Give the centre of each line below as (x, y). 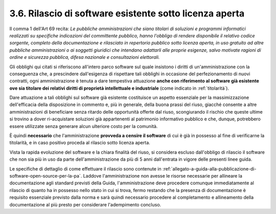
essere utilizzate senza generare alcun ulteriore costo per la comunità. (84, 126)
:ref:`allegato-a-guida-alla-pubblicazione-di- (209, 168)
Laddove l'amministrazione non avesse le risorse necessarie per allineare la (163, 176)
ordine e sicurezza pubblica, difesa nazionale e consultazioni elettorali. (85, 57)
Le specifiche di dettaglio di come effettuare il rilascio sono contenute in (86, 168)
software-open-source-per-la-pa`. (46, 176)
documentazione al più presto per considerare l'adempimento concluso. (85, 204)
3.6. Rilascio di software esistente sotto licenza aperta (127, 13)
